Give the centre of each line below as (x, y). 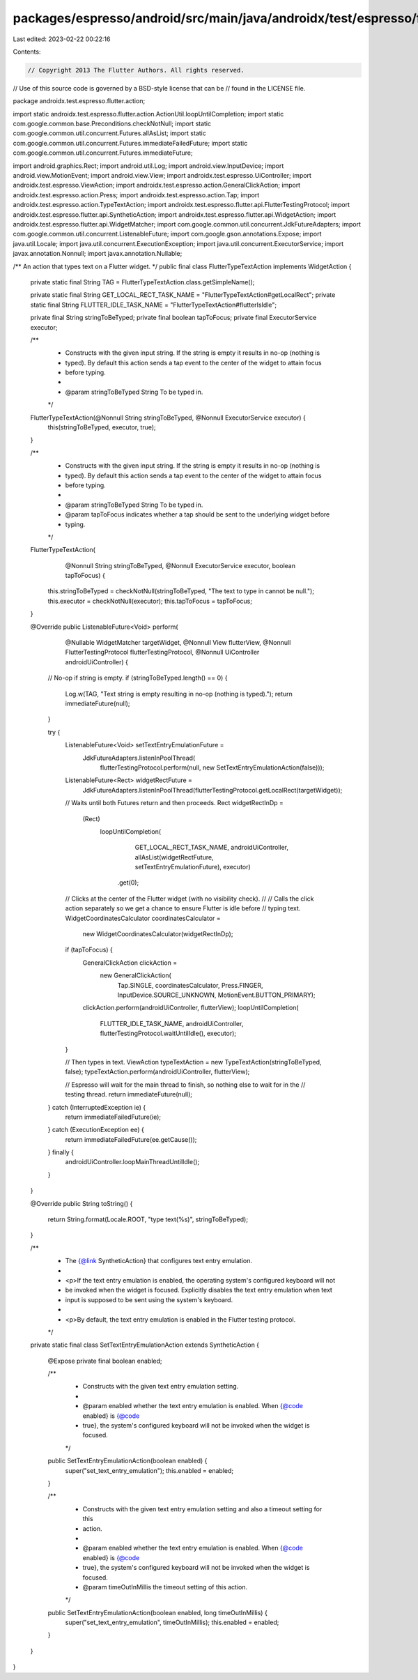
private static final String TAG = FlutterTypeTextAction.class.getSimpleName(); (142, 282)
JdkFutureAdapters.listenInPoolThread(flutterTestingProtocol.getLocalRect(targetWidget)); (212, 790)
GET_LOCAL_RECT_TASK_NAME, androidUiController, (212, 848)
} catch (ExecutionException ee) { (96, 1130)
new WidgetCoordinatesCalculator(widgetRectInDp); (158, 934)
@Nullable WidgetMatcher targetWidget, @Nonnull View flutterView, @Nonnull (178, 643)
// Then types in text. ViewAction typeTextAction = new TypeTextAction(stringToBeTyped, (193, 1062)
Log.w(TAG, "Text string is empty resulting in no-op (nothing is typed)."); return (179, 694)
